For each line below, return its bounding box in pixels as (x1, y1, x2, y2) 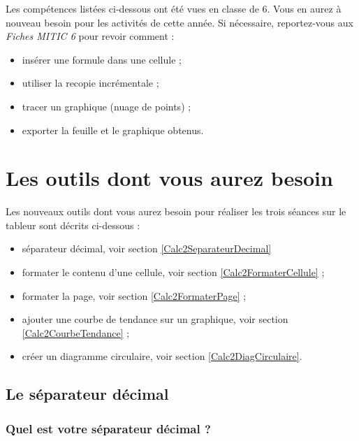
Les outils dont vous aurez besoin (6, 164, 333, 192)
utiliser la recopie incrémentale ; (22, 75, 159, 90)
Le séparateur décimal (6, 383, 169, 405)
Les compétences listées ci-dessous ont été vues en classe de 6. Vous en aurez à (6, 1, 342, 15)
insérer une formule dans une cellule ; (22, 52, 182, 66)
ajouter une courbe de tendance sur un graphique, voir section (22, 312, 288, 326)
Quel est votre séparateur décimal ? (6, 419, 211, 437)
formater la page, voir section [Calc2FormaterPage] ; (22, 288, 247, 303)
